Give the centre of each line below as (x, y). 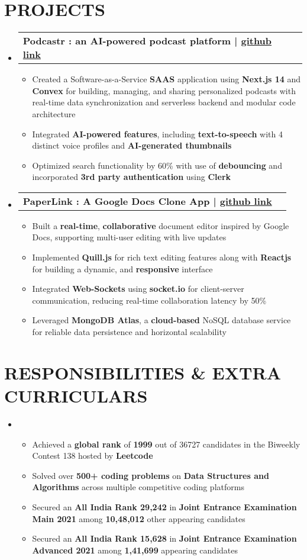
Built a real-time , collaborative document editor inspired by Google (161, 225)
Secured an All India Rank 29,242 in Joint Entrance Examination (164, 506)
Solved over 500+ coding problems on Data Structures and (151, 475)
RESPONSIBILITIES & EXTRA (143, 372)
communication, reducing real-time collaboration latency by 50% (149, 300)
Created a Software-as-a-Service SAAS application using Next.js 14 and (167, 79)
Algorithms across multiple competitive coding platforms (138, 487)
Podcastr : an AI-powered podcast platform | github (147, 41)
